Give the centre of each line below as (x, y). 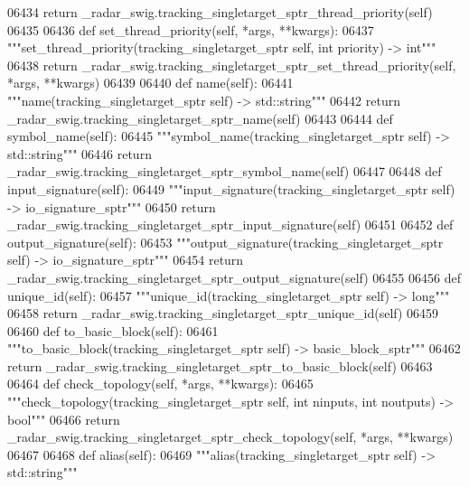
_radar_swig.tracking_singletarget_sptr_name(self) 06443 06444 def (200, 118)
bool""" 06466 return (64, 419)
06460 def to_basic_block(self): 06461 (113, 330)
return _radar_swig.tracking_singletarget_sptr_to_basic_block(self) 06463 (220, 365)
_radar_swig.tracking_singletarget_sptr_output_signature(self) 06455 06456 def (234, 277)
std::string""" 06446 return (80, 153)
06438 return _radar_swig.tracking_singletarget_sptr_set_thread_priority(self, (232, 65)
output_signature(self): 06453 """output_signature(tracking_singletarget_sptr (225, 242)
